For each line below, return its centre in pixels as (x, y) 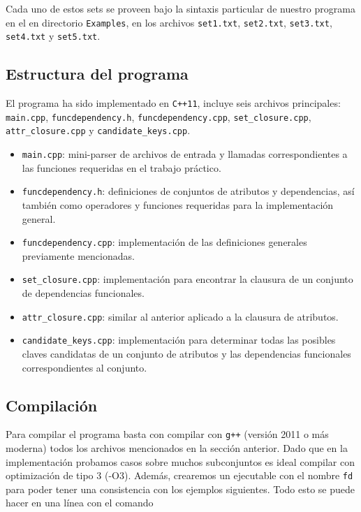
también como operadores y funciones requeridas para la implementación (178, 204)
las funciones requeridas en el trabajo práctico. (121, 167)
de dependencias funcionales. (83, 293)
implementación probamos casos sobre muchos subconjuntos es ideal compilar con (180, 461)
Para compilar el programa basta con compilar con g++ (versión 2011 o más (167, 434)
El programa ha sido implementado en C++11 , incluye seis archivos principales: (173, 103)
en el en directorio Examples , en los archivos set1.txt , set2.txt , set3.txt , (169, 22)
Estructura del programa (97, 74)
